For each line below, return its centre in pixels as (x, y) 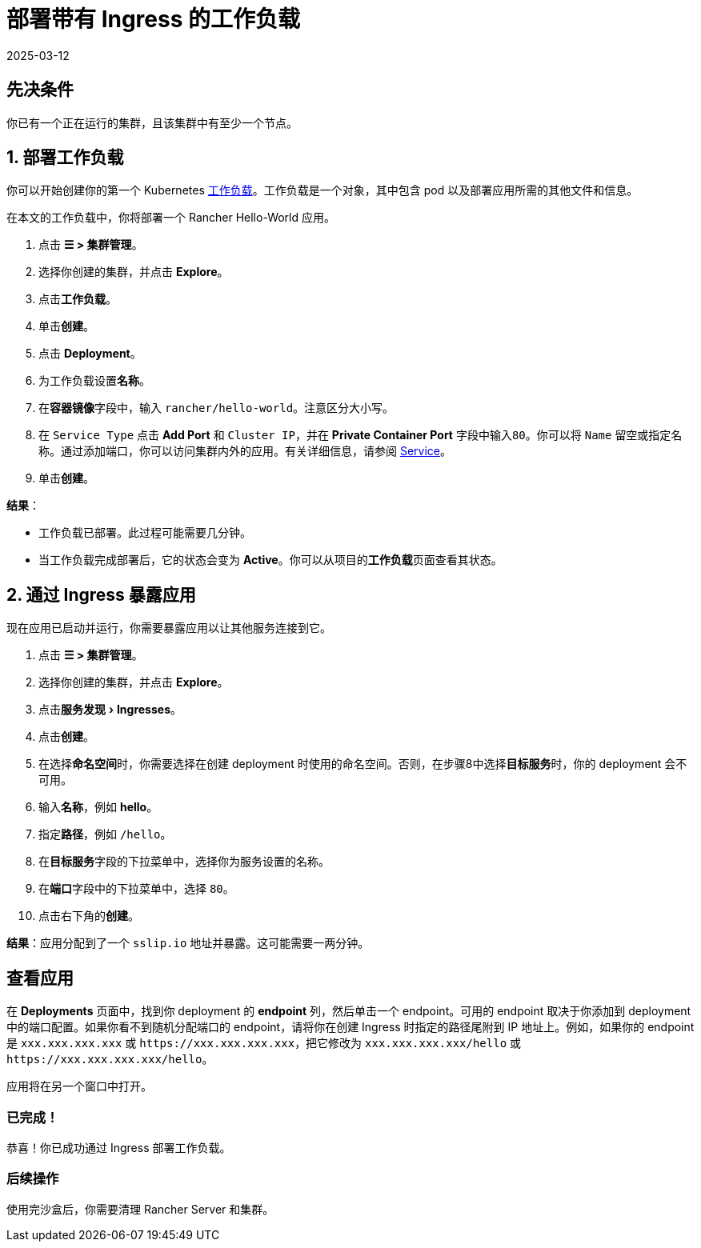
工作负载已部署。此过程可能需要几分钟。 (145, 533)
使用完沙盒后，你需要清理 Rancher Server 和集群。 (140, 1209)
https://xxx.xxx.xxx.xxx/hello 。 (110, 1059)
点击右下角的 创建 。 (89, 916)
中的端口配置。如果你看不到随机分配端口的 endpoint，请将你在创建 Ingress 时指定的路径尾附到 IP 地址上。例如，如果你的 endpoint (350, 1027)
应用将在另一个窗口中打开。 (79, 1086)
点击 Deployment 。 (90, 354)
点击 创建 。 (66, 737)
